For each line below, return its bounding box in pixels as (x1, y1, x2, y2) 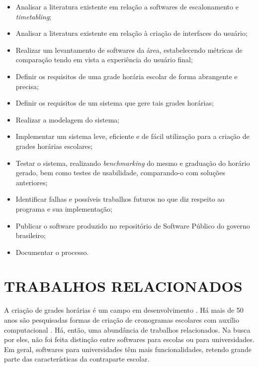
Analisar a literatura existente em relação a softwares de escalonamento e (15, 1, 239, 11)
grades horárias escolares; (15, 140, 93, 151)
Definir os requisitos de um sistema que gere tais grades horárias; (15, 98, 214, 108)
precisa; (15, 81, 39, 91)
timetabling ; (15, 11, 51, 21)
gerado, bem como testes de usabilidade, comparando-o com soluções (15, 167, 225, 178)
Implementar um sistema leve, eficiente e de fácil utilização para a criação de (15, 131, 250, 141)
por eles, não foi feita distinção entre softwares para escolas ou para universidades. (4, 334, 255, 345)
